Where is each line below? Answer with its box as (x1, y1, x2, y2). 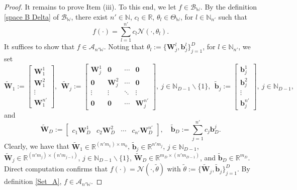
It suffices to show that (4, 41, 75, 52)
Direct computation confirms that (4, 163, 108, 174)
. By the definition (200, 2, 257, 12)
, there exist (71, 11, 108, 22)
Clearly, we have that (4, 141, 69, 151)
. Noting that (104, 41, 145, 52)
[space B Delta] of (4, 11, 59, 22)
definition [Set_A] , (4, 176, 62, 186)
